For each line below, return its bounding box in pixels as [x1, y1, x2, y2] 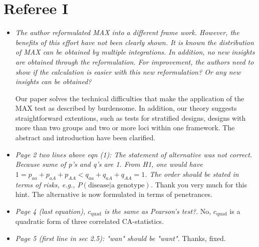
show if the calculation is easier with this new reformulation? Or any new [15, 66, 241, 77]
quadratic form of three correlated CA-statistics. [15, 216, 164, 226]
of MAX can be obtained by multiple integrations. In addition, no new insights [15, 47, 255, 57]
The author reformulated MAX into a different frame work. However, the [15, 27, 239, 38]
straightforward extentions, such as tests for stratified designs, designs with [15, 112, 246, 123]
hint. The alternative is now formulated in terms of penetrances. [15, 189, 212, 199]
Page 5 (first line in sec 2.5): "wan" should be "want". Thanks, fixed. [15, 232, 226, 243]
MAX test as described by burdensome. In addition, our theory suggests [15, 103, 237, 113]
